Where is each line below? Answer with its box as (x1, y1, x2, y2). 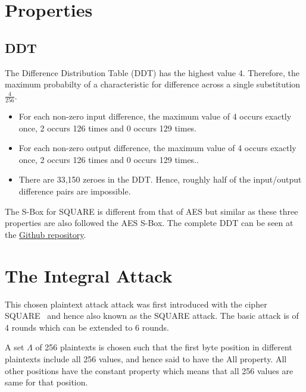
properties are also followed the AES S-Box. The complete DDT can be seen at (5, 217, 293, 229)
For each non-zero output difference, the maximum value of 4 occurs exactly (18, 142, 296, 154)
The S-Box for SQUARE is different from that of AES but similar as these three (5, 205, 298, 217)
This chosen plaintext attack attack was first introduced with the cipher (5, 297, 267, 310)
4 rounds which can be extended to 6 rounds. (5, 321, 169, 333)
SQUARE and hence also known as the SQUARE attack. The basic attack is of (5, 309, 299, 322)
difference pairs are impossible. (18, 185, 131, 197)
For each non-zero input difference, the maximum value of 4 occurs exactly (18, 110, 292, 123)
